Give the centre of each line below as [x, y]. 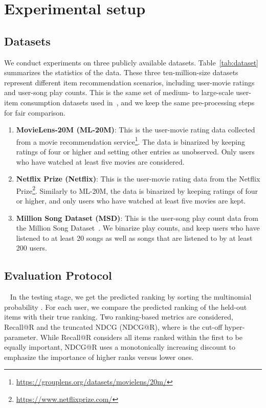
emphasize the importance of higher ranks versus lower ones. [99, 357]
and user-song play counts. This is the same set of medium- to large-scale [119, 92]
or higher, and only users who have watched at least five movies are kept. [131, 201]
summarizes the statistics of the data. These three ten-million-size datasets [121, 72]
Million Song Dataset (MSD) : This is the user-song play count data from [137, 218]
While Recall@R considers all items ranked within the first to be [141, 337]
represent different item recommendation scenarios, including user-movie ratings [129, 82]
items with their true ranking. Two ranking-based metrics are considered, [119, 317]
